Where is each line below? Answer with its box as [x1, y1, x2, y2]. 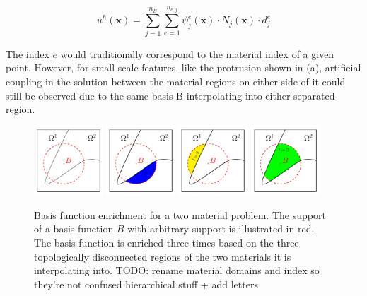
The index [6, 46, 49, 61]
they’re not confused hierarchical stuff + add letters [34, 276, 258, 291]
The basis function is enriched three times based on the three [34, 235, 299, 250]
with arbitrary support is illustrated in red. [127, 221, 315, 236]
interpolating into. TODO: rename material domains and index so [34, 263, 320, 278]
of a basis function [34, 221, 114, 236]
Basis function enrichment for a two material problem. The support [34, 207, 326, 222]
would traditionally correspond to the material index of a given [60, 46, 334, 61]
